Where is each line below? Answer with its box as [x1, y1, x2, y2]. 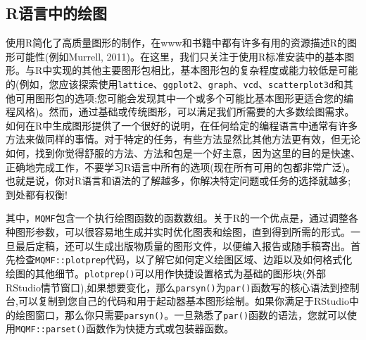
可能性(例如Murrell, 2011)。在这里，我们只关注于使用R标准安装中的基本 [15, 49, 345, 63]
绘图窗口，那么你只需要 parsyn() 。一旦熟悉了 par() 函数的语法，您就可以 [15, 307, 348, 322]
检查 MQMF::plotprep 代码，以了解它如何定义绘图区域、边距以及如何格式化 [15, 252, 353, 267]
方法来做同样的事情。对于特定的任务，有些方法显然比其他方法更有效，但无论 [6, 132, 360, 146]
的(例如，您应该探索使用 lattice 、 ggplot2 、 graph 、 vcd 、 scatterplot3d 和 [6, 76, 344, 91]
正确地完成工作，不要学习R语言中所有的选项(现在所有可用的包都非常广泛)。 [6, 159, 356, 174]
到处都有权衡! [6, 187, 68, 201]
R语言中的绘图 [6, 2, 108, 24]
